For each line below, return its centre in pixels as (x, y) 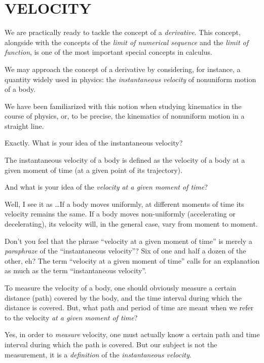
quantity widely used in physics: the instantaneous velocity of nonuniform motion (130, 79)
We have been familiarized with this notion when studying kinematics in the (123, 106)
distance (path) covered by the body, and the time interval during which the (123, 297)
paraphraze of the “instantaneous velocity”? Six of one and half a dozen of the (125, 251)
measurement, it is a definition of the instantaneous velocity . (98, 354)
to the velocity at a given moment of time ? (71, 317)
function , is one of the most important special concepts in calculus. (108, 52)
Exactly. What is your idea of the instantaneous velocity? (94, 143)
